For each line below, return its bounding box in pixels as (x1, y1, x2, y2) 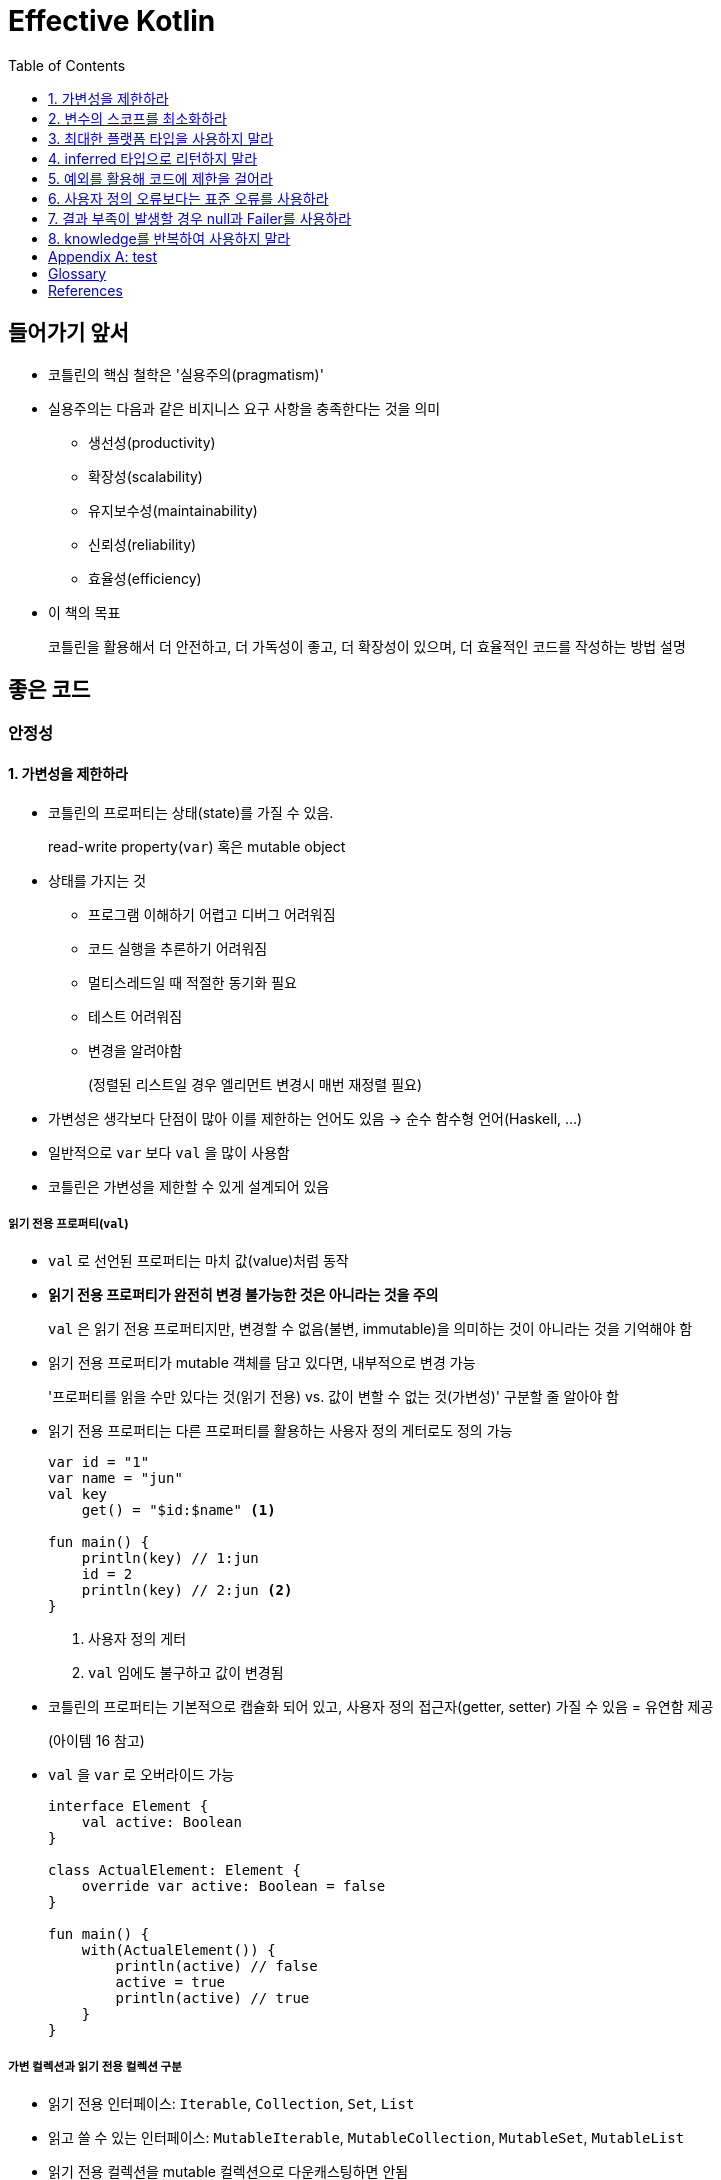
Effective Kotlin (8, 4, 216, 38)
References (48, 281, 123, 299)
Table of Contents (8, 56, 126, 74)
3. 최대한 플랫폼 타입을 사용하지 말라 (48, 129, 274, 147)
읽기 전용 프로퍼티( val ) (8, 1217, 129, 1232)
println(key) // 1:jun (81, 1550, 259, 1567)
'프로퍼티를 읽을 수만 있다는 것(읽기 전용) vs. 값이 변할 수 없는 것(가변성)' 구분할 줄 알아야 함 (48, 1388, 619, 1406)
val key (48, 1486, 108, 1503)
